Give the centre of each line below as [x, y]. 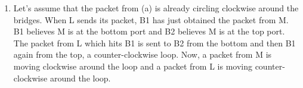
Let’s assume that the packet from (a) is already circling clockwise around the [156, 8]
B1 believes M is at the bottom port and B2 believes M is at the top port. [149, 31]
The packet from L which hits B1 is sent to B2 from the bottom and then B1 [154, 43]
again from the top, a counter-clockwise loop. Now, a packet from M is [143, 54]
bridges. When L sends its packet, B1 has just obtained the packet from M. [151, 19]
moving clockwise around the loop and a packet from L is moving [133, 66]
